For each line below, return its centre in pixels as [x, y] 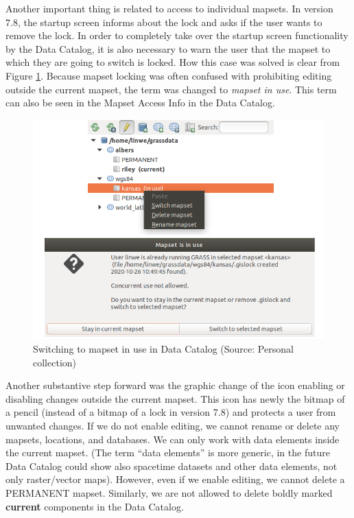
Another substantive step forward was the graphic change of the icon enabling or [175, 385]
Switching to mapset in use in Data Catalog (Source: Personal [163, 349]
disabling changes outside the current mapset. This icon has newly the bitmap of [175, 398]
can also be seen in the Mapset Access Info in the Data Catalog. [140, 103]
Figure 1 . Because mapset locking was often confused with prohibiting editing [169, 75]
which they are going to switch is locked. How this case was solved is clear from [173, 62]
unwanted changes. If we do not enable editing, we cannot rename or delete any [173, 426]
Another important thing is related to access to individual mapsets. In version [169, 8]
